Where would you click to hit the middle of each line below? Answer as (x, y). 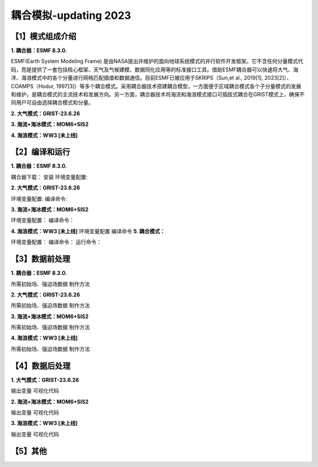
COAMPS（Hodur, (33, 86)
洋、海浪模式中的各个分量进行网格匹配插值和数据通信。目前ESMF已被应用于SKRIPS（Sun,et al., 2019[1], (137, 78)
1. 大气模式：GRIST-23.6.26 (45, 380)
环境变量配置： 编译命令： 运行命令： (56, 242)
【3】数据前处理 (41, 259)
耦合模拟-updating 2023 (71, 15)
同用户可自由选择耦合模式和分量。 (52, 103)
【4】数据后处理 (41, 366)
